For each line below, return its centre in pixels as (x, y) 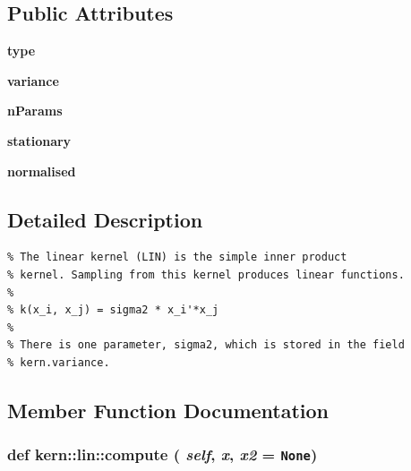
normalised (42, 171)
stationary (39, 140)
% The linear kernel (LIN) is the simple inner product (177, 257)
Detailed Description (105, 219)
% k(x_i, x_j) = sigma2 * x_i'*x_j (113, 310)
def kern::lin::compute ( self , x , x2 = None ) (163, 454)
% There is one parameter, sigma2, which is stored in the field (206, 345)
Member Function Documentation (168, 410)
